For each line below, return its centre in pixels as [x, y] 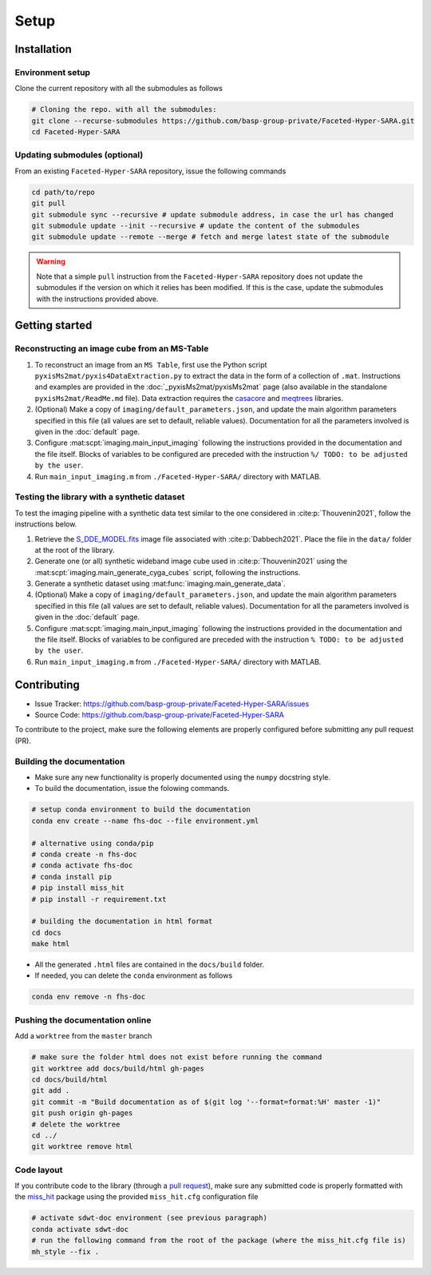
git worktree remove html [82, 1147]
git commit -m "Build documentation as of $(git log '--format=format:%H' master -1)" [206, 1102]
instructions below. [46, 524]
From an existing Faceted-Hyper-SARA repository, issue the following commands [150, 171]
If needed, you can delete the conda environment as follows [134, 975]
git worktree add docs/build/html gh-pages [118, 1068]
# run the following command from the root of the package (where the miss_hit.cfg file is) [219, 1241]
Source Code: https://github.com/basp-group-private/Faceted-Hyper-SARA [160, 715]
